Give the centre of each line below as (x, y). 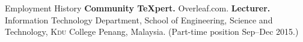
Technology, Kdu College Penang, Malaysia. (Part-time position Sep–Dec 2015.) (152, 31)
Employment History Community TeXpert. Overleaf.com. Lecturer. (138, 8)
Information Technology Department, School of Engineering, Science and (139, 19)
